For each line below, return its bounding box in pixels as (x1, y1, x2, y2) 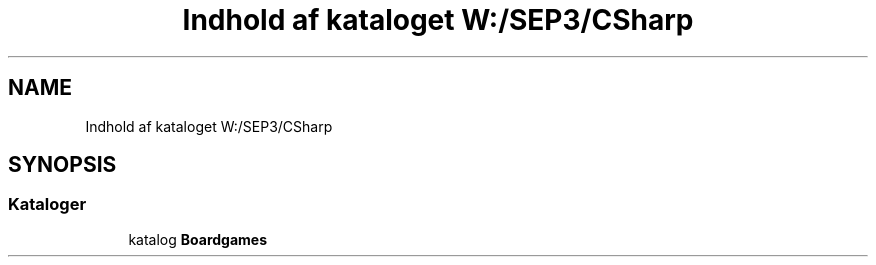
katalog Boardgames (128, 230, 267, 248)
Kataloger (8, 194, 87, 215)
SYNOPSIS (8, 152, 117, 178)
